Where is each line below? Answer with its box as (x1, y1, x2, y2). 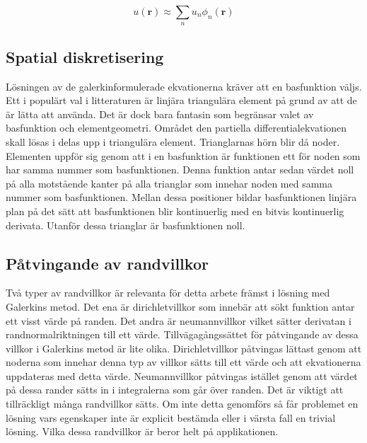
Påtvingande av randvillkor (6, 252, 209, 274)
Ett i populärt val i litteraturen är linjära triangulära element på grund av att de (6, 93, 357, 108)
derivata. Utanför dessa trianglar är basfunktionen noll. (6, 217, 245, 232)
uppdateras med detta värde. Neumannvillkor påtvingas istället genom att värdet (6, 368, 358, 383)
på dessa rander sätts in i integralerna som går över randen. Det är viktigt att (6, 382, 344, 397)
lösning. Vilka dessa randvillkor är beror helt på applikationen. (6, 424, 279, 439)
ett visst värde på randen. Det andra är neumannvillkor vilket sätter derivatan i (6, 313, 351, 328)
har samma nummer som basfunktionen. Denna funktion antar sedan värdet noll (6, 162, 354, 177)
